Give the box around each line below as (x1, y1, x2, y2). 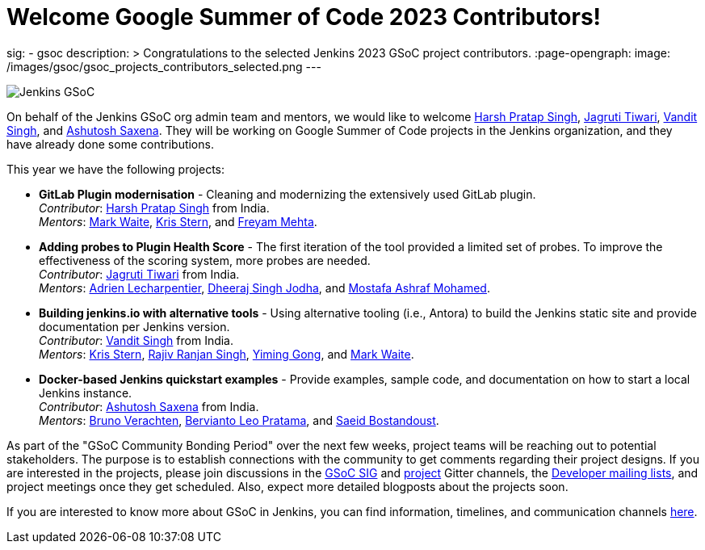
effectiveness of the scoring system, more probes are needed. (39, 253, 371, 267)
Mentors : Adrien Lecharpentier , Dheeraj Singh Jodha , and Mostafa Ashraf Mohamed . (39, 280, 490, 295)
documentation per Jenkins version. (39, 319, 230, 334)
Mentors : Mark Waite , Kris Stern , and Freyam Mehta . (39, 214, 317, 229)
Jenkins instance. (39, 385, 132, 400)
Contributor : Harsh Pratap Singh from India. (39, 200, 270, 215)
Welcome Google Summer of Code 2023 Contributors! (6, 3, 602, 31)
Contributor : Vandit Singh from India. (39, 333, 234, 347)
